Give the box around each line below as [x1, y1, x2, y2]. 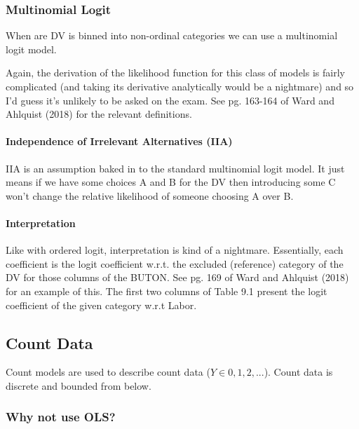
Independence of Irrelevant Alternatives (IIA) [6, 134, 233, 149]
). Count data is [264, 365, 333, 379]
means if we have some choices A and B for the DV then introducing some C [6, 175, 336, 189]
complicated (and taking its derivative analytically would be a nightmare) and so [6, 79, 354, 93]
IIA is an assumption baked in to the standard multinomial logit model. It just [6, 161, 345, 175]
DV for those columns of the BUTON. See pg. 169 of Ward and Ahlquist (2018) [6, 270, 349, 285]
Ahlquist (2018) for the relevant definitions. [6, 107, 192, 121]
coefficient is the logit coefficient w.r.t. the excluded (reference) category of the [6, 256, 344, 271]
